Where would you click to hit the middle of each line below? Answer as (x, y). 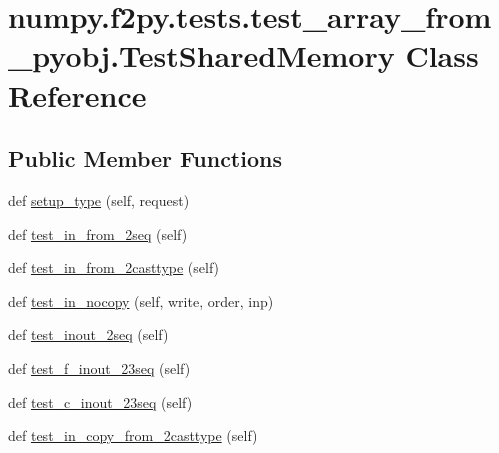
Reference (77, 94)
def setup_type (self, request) (99, 199)
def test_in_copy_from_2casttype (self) (133, 435)
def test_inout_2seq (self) (88, 334)
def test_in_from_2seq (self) (98, 233)
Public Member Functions (145, 158)
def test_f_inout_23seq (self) (99, 367)
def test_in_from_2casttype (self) (114, 267)
